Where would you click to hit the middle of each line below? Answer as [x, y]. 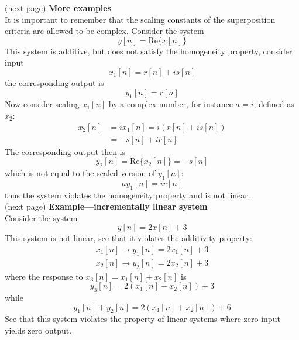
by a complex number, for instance [171, 104]
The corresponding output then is [65, 151]
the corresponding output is [54, 82]
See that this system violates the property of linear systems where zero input [142, 319]
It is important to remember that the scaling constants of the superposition [140, 19]
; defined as [274, 104]
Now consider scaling [42, 104]
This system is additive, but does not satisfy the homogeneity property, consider [149, 51]
